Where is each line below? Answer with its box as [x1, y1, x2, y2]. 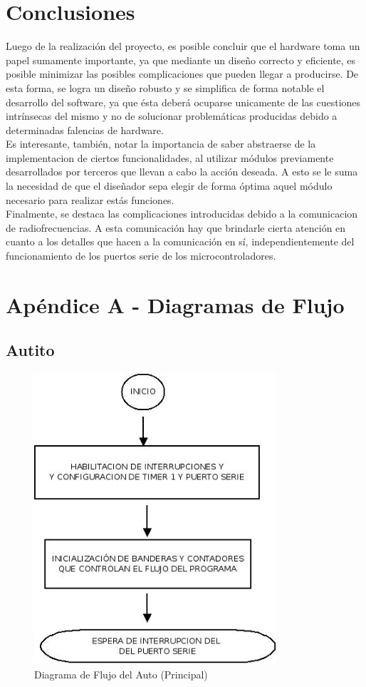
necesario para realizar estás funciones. [6, 192, 174, 207]
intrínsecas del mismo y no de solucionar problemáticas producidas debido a [6, 108, 338, 123]
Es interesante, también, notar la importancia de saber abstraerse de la [6, 136, 316, 151]
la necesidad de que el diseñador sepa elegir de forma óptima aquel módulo [6, 178, 333, 193]
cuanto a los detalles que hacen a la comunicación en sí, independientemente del [6, 234, 355, 249]
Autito [6, 339, 55, 361]
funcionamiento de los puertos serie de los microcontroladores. [6, 248, 276, 263]
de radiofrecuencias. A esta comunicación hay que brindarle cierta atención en [6, 220, 346, 235]
